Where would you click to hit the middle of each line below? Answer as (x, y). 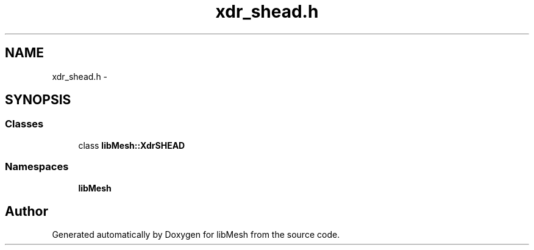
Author (27, 211)
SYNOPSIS (38, 100)
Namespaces (37, 167)
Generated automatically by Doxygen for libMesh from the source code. (196, 235)
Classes (24, 124)
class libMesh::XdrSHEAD (132, 145)
